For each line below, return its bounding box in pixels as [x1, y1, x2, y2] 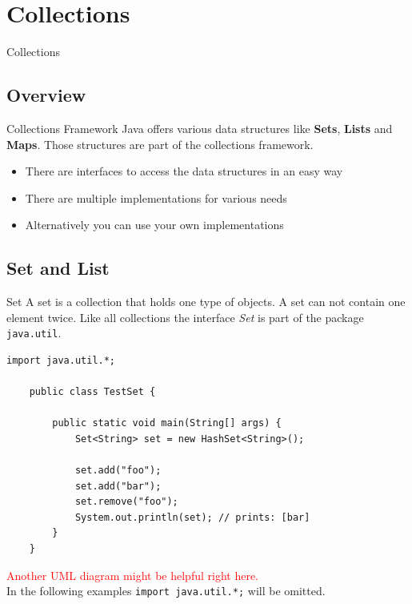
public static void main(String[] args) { [52, 417, 282, 429]
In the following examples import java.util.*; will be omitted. [6, 582, 326, 599]
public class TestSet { [29, 386, 156, 398]
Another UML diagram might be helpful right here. [6, 566, 258, 583]
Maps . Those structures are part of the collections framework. [6, 135, 314, 152]
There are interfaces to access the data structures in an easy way [25, 163, 343, 179]
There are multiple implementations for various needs [25, 189, 287, 206]
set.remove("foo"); [74, 496, 178, 508]
